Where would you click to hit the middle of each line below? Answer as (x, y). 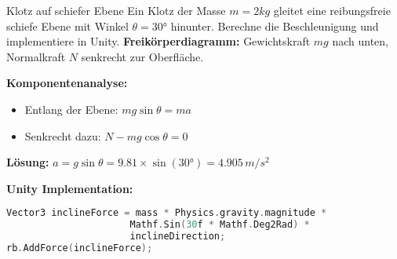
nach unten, (361, 41)
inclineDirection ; (178, 237)
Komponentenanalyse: (67, 83)
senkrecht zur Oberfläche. (142, 56)
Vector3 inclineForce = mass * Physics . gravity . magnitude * (167, 213)
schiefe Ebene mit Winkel (67, 26)
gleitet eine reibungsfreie (332, 10)
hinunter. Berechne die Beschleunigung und (275, 26)
